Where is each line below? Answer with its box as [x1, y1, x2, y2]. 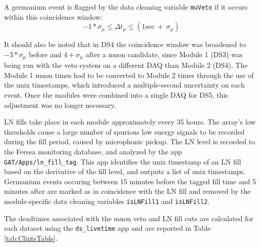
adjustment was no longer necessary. [4, 99, 116, 110]
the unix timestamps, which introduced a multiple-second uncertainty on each [4, 79, 245, 90]
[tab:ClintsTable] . [4, 232, 58, 243]
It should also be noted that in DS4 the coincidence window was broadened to [4, 39, 246, 50]
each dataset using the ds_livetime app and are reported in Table [4, 223, 211, 233]
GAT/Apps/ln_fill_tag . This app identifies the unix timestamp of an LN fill [4, 156, 241, 167]
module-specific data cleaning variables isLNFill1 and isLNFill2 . [4, 196, 210, 207]
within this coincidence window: [4, 11, 102, 22]
